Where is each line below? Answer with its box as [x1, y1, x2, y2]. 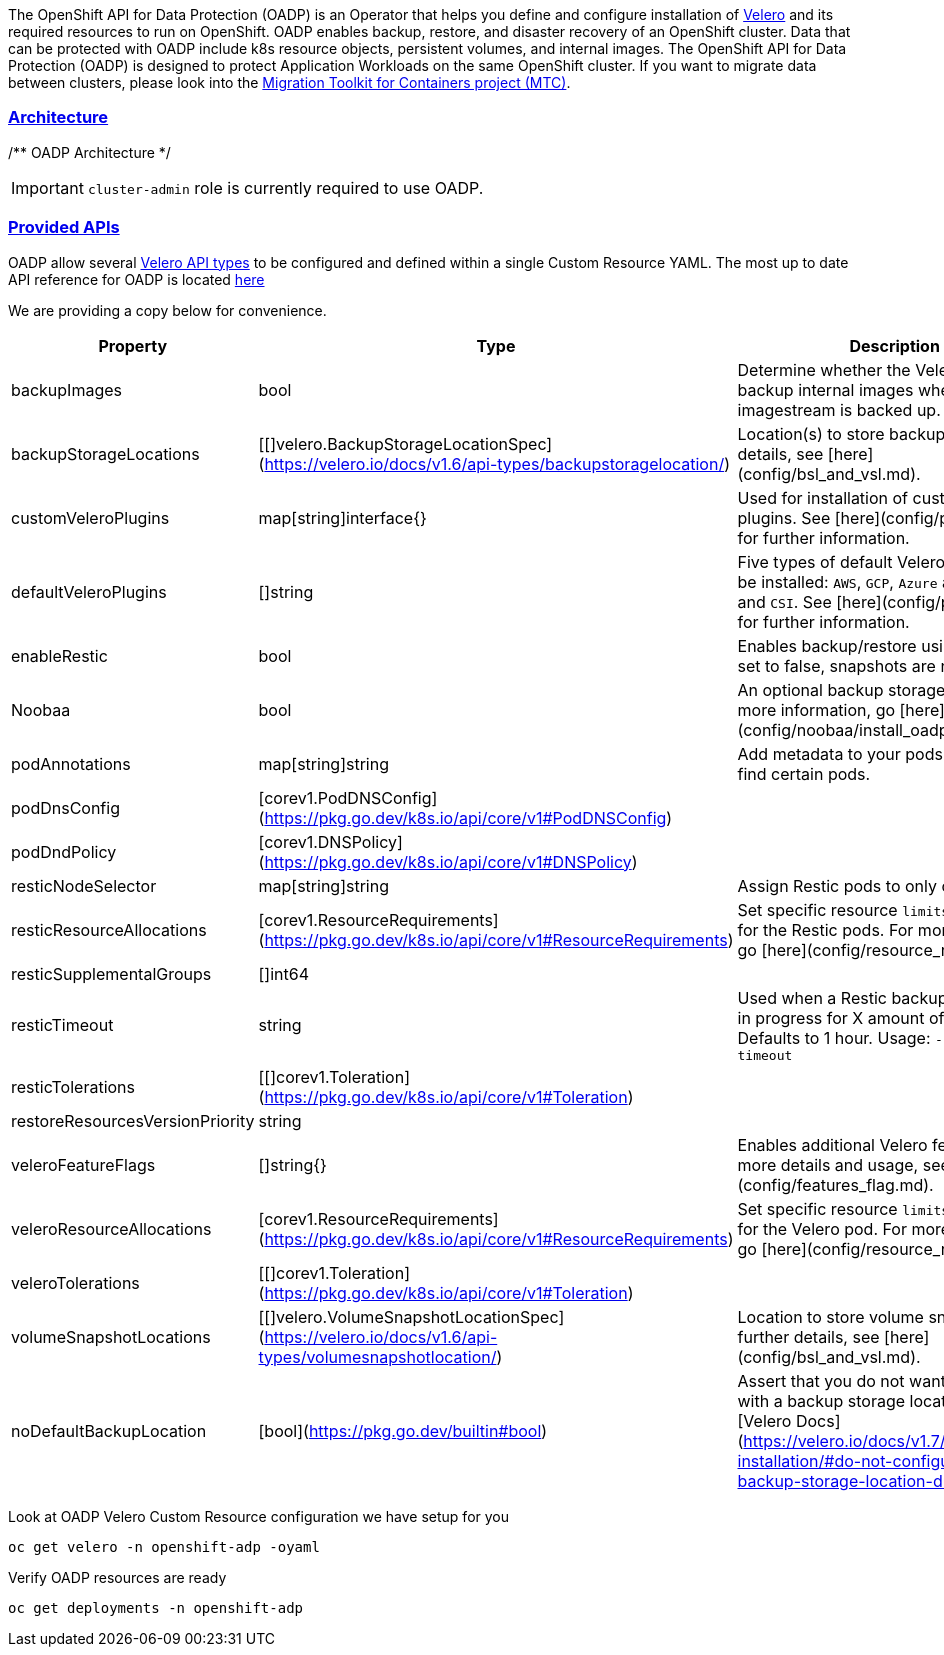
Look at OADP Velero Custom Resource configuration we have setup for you [8, 1507, 510, 1525]
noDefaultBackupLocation [11, 1420, 207, 1441]
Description [849, 335, 940, 356]
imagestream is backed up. [737, 399, 941, 420]
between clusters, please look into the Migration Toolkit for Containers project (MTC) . [8, 74, 571, 91]
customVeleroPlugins [11, 507, 170, 528]
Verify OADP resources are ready [8, 1568, 227, 1586]
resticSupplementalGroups [11, 963, 212, 984]
